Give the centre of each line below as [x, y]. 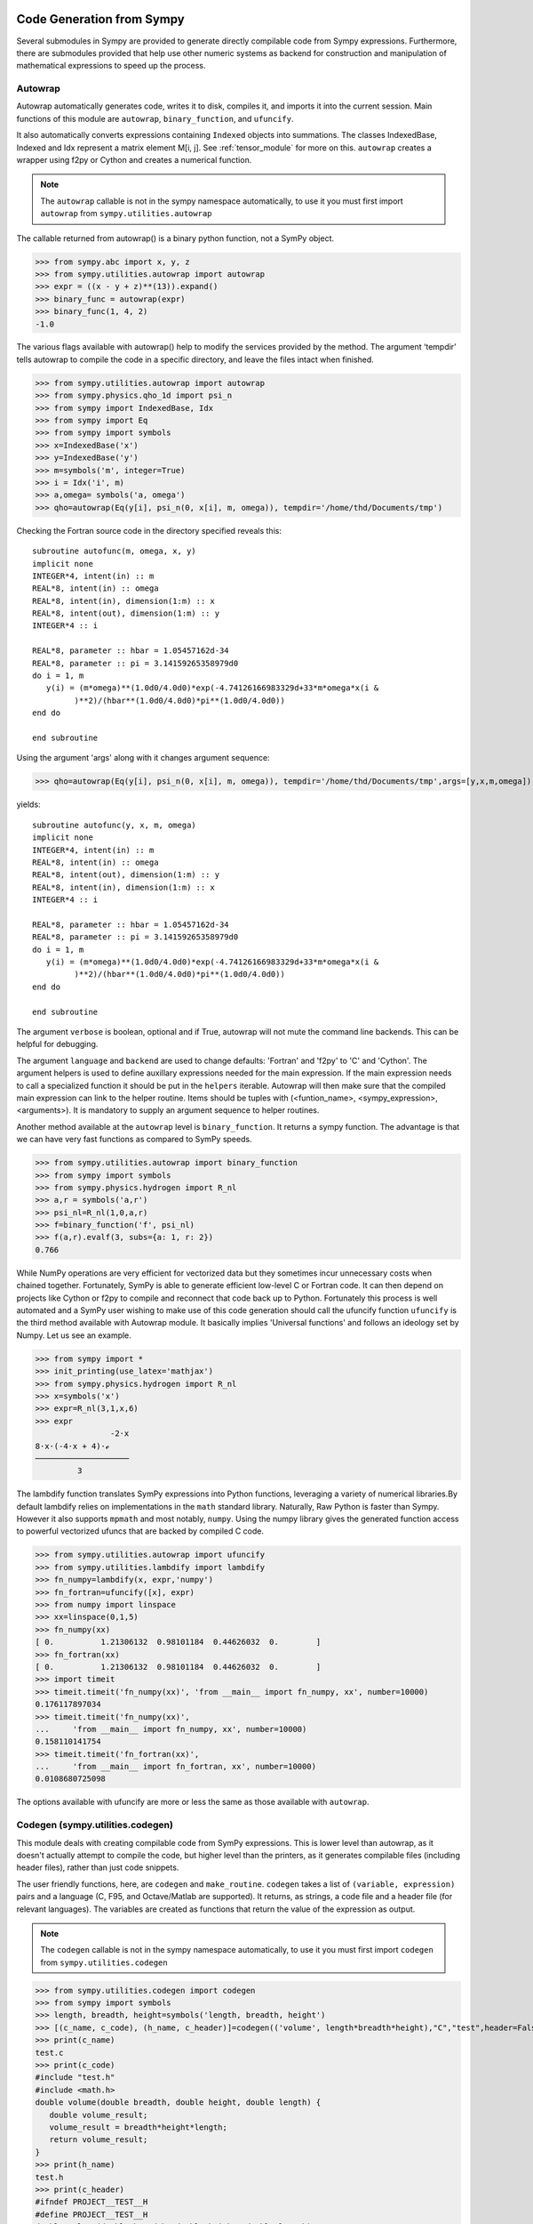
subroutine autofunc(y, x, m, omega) [115, 825]
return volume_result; [99, 2140]
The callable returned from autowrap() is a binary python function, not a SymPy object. [175, 238]
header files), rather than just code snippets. [98, 1867]
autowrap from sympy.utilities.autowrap [126, 214]
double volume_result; [99, 2115]
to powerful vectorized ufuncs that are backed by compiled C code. [140, 1531]
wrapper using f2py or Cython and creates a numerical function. [134, 160]
